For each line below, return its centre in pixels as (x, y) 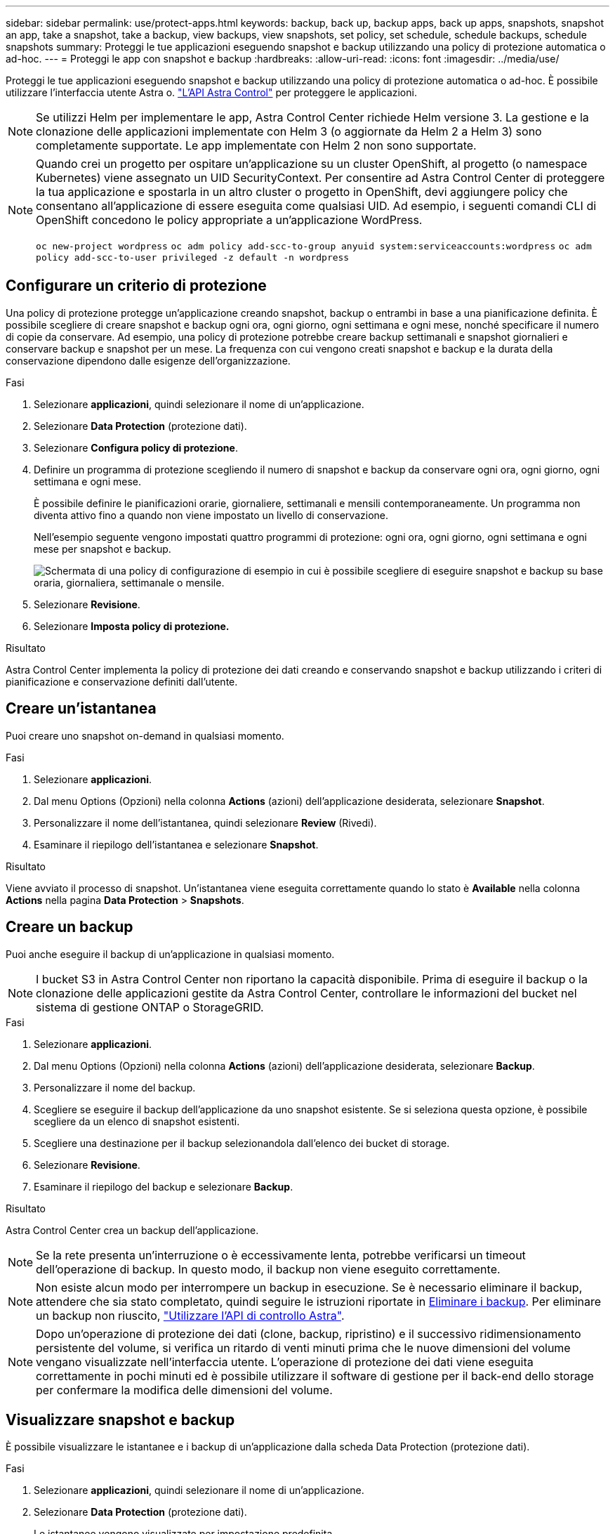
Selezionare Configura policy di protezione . (136, 447)
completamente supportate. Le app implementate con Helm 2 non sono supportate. (256, 145)
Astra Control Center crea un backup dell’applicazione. (132, 1230)
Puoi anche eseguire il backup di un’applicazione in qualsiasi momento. (170, 954)
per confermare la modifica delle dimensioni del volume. (184, 1390)
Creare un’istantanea (81, 709)
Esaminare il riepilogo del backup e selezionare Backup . (164, 1186)
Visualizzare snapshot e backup (120, 1420)
